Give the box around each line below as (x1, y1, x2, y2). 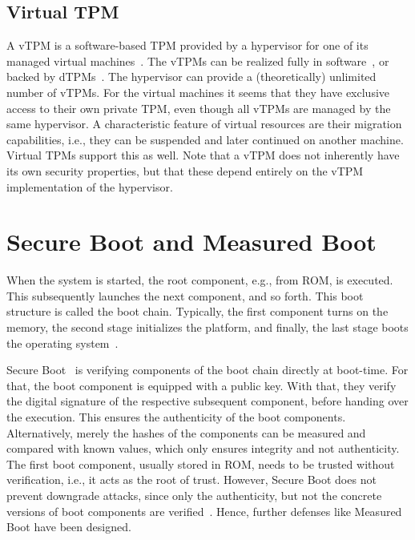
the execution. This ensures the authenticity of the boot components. (6, 409, 346, 425)
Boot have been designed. (6, 518, 131, 535)
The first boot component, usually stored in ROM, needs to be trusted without (6, 455, 395, 472)
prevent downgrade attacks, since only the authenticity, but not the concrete (6, 486, 382, 503)
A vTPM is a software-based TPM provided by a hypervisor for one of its (6, 37, 369, 54)
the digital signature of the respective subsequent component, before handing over (6, 393, 409, 409)
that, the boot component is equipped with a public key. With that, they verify (6, 377, 397, 393)
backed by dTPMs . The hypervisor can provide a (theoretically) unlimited (6, 68, 377, 85)
